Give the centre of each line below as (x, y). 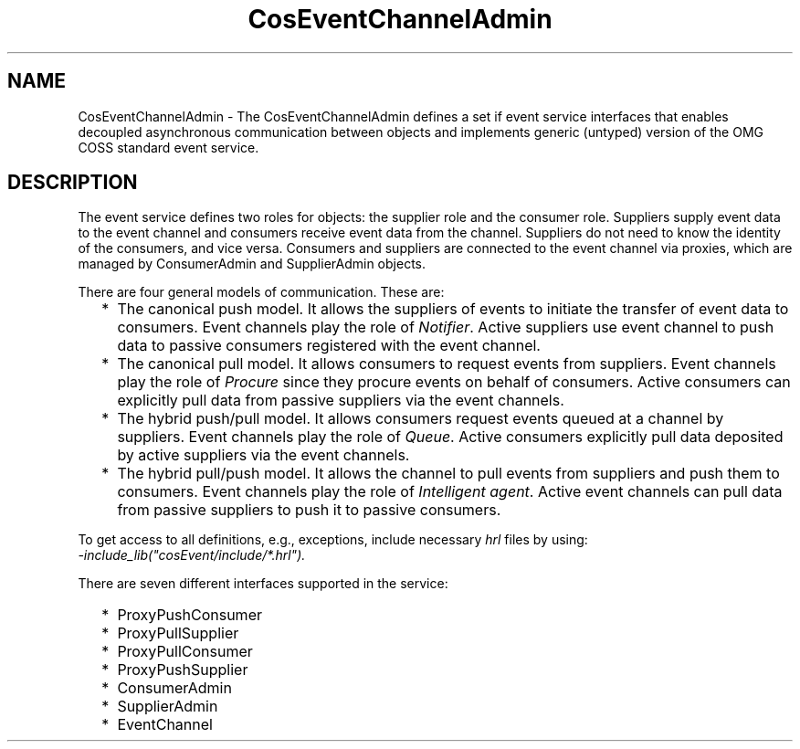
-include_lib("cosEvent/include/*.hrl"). (192, 555)
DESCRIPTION (73, 183)
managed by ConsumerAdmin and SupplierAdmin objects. (252, 264)
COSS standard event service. (168, 147)
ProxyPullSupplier (178, 633)
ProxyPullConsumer (185, 652)
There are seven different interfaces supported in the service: (263, 584)
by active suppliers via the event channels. (263, 455)
